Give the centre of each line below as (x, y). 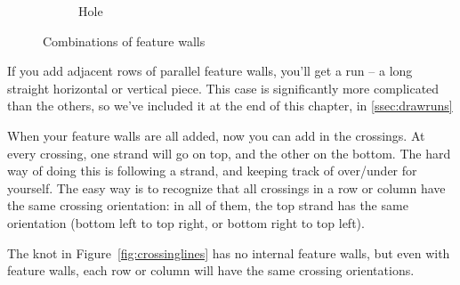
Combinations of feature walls (124, 41)
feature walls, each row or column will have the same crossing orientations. (211, 270)
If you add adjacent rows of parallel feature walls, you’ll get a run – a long (210, 71)
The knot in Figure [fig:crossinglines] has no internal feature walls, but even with (229, 252)
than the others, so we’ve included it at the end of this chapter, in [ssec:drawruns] (230, 106)
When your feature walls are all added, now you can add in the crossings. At (216, 135)
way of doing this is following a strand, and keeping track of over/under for (212, 171)
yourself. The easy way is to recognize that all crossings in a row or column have (226, 187)
